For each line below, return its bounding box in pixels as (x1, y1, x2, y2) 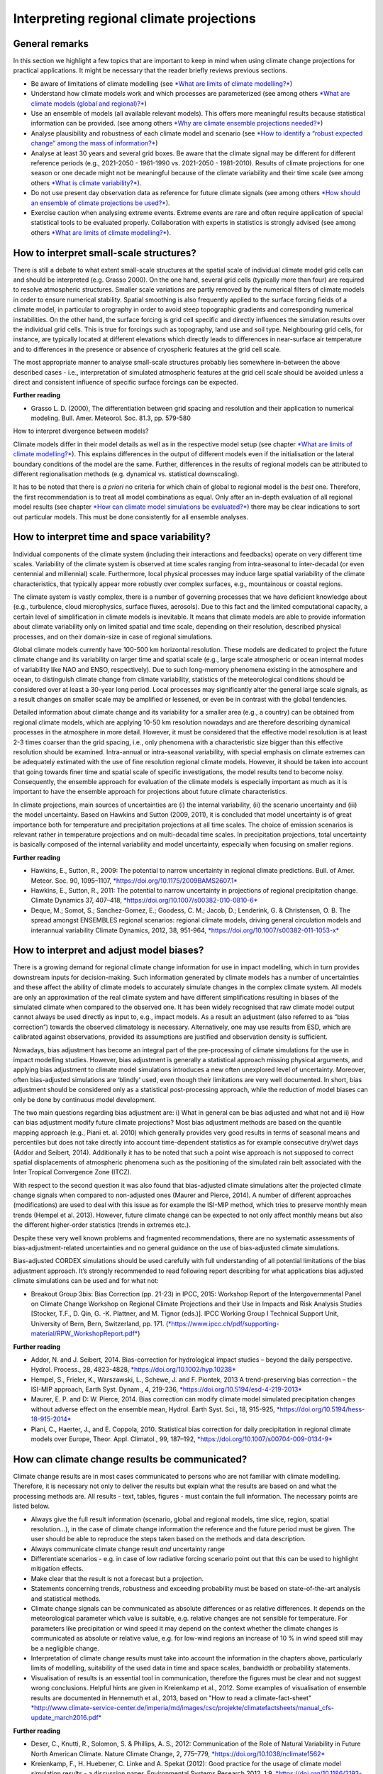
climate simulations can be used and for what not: (13, 1277, 159, 1285)
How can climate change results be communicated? (13, 1453, 248, 1465)
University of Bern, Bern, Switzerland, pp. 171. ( (30, 1319, 169, 1328)
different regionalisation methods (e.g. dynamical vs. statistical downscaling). (13, 470, 240, 478)
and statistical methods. (30, 1594, 101, 1603)
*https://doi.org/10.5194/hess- (277, 1405, 365, 1414)
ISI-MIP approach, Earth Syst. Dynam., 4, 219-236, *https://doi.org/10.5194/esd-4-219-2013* (30, 1385, 303, 1394)
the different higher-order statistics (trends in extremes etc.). (13, 1221, 191, 1229)
